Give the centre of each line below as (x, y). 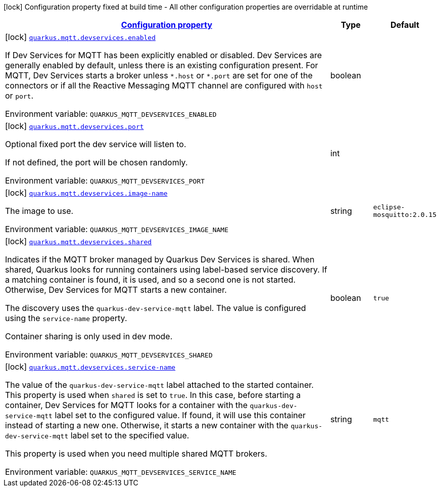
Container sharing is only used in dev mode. (89, 336)
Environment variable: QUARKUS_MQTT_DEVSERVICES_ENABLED (111, 114)
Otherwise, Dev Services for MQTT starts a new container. (116, 290)
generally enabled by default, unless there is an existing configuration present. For (162, 65)
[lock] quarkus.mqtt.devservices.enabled (81, 37)
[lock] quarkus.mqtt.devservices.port (75, 126)
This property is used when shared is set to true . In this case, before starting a (153, 395)
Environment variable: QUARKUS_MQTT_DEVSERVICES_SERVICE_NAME (121, 472)
